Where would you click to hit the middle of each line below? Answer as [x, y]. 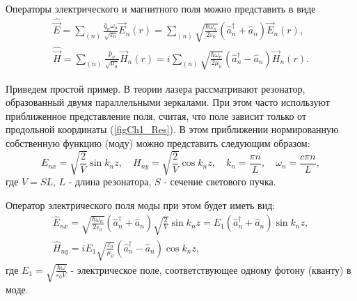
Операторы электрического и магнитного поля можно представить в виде [161, 8]
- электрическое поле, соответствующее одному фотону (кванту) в [211, 269]
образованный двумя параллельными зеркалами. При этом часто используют [168, 102]
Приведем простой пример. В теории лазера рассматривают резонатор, [156, 88]
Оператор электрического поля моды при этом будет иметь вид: [141, 204]
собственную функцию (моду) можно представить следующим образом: [158, 143]
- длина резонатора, [110, 182]
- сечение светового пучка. [220, 182]
